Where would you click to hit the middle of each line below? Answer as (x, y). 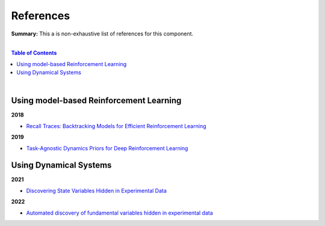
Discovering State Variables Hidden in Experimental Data (96, 191)
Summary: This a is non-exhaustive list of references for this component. (102, 34)
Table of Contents (34, 53)
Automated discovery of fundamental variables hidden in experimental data (119, 213)
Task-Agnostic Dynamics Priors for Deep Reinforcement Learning (107, 148)
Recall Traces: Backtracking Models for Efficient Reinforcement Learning (116, 126)
